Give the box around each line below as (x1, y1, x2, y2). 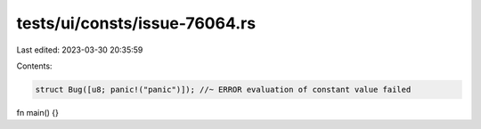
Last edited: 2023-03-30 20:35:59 (16, 44, 143, 55)
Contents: (16, 60, 53, 71)
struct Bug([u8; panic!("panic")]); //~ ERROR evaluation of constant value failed (35, 85, 412, 94)
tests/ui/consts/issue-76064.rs (16, 13, 257, 33)
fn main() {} (16, 107, 60, 117)
